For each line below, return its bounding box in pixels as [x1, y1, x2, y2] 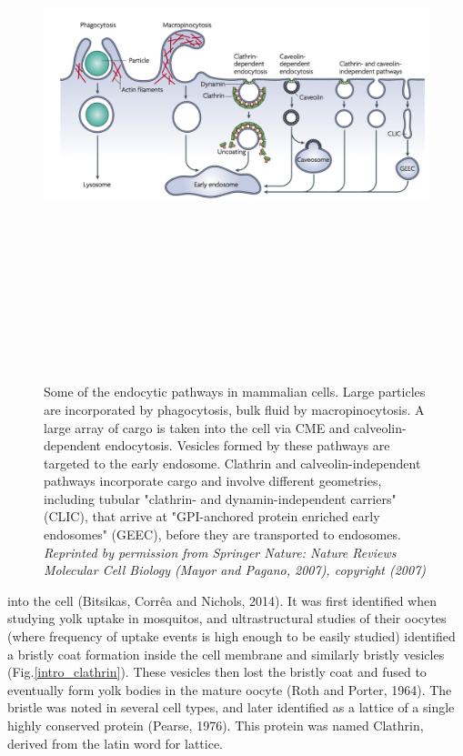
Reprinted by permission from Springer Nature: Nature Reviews [44, 542, 397, 561]
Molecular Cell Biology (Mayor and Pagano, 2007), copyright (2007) [44, 560, 427, 580]
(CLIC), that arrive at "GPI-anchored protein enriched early [44, 507, 380, 526]
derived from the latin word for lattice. [7, 733, 224, 752]
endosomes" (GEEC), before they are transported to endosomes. [44, 525, 401, 544]
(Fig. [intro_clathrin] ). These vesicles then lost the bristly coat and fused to [7, 662, 427, 681]
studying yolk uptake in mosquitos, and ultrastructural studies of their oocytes [7, 609, 447, 628]
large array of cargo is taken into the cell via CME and [44, 418, 350, 437]
